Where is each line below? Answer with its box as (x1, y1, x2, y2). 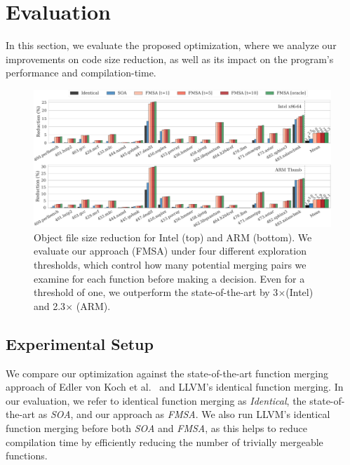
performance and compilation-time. (6, 65, 156, 80)
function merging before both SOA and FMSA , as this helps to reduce (6, 420, 307, 435)
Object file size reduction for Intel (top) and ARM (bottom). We (34, 229, 312, 244)
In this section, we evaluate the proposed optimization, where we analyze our (6, 38, 337, 53)
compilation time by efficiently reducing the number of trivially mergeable (6, 434, 323, 449)
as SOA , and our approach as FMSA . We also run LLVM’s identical (38, 407, 330, 422)
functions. (6, 448, 48, 463)
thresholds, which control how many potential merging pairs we (34, 257, 307, 271)
